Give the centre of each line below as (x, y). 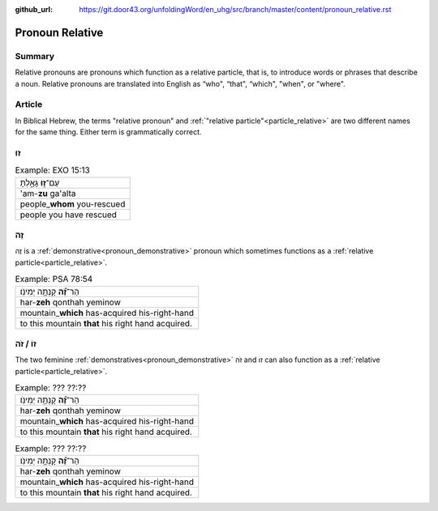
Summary (35, 56)
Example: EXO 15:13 (53, 170)
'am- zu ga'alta (48, 193)
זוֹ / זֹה (26, 343)
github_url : (34, 9)
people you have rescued (69, 215)
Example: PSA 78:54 (54, 279)
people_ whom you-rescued (73, 204)
